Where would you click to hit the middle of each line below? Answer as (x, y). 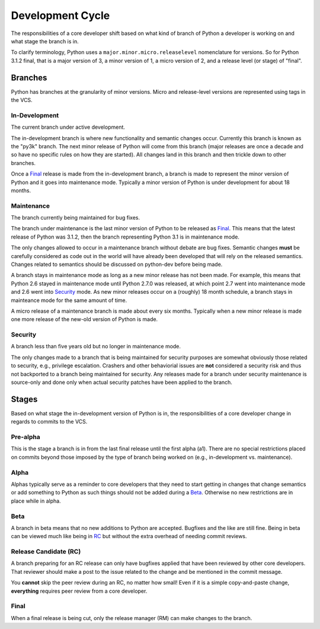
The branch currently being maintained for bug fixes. (76, 218)
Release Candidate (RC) (46, 552)
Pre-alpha (26, 437)
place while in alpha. (36, 501)
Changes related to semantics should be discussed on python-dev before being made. (117, 264)
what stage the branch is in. (45, 41)
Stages (24, 399)
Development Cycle (60, 15)
